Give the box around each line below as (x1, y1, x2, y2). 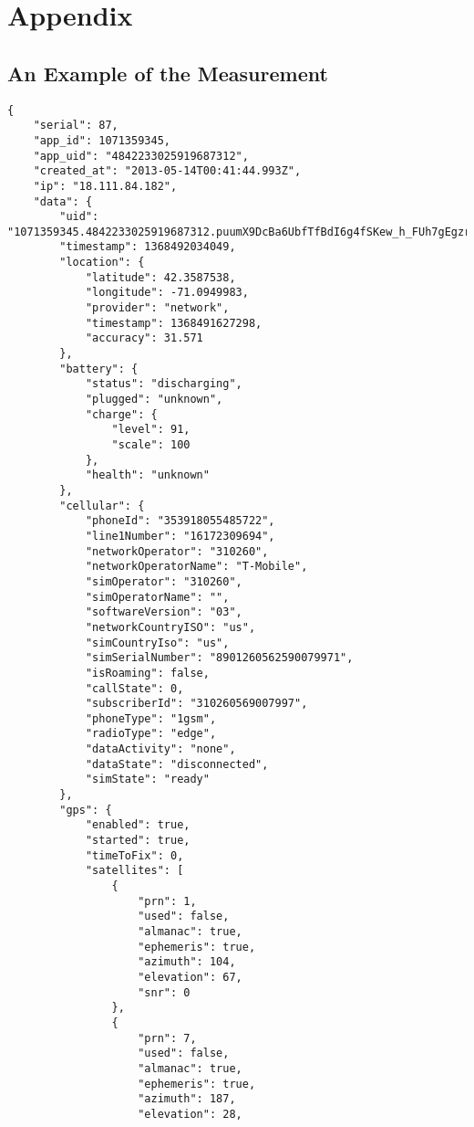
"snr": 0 (138, 985, 191, 999)
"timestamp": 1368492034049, (59, 240, 236, 254)
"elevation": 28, (138, 1107, 242, 1121)
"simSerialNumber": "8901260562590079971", (85, 651, 354, 665)
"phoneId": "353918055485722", (85, 514, 275, 528)
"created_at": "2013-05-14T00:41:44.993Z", (33, 164, 302, 178)
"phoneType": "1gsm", (85, 711, 217, 725)
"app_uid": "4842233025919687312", (33, 149, 249, 163)
